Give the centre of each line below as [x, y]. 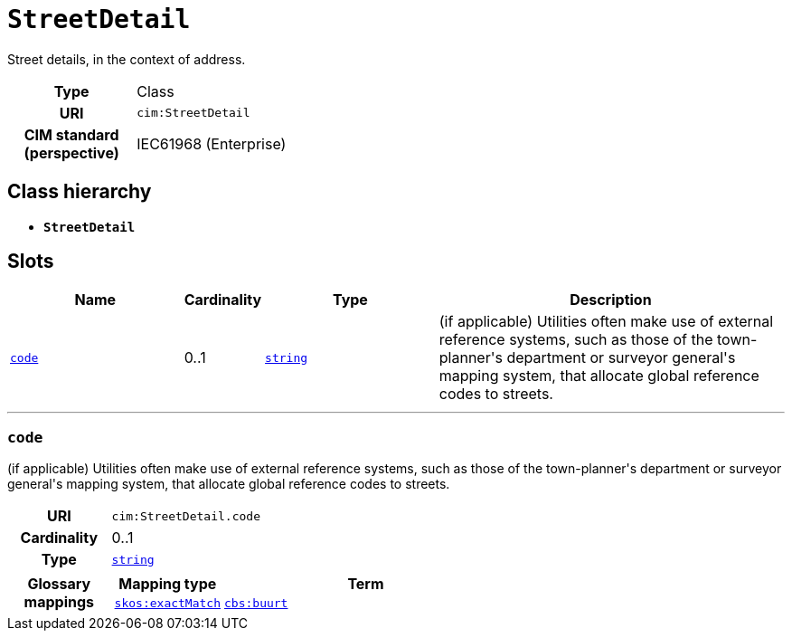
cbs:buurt [256, 604]
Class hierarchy [80, 192]
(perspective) [71, 152]
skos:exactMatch [167, 604]
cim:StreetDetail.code [186, 516]
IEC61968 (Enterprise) [212, 143]
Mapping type [168, 584]
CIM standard [71, 134]
